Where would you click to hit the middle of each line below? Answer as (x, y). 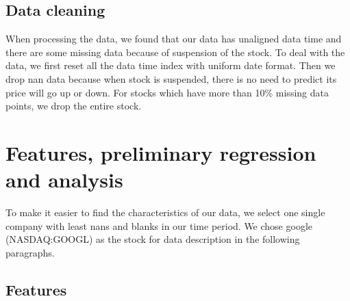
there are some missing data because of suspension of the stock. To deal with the (175, 52)
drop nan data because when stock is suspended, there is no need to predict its (171, 78)
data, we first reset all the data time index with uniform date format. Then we (171, 65)
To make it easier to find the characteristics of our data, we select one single (165, 212)
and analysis (64, 180)
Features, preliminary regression (161, 152)
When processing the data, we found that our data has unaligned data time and (174, 39)
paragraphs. (30, 252)
